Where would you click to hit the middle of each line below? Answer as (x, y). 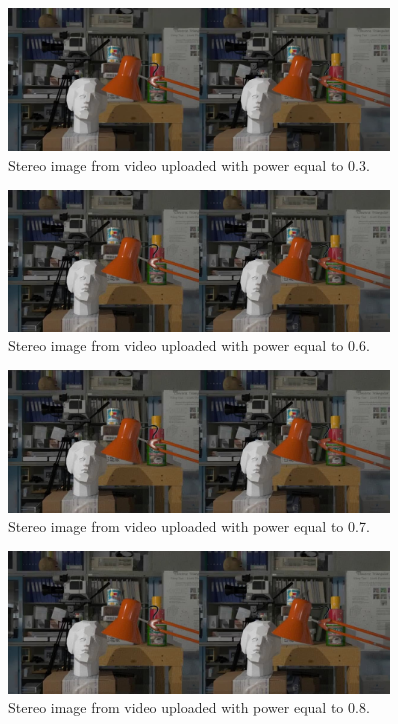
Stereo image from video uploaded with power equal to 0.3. (189, 165)
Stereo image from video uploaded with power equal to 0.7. (189, 526)
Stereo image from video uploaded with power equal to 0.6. (189, 345)
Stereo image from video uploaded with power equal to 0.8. (189, 707)
